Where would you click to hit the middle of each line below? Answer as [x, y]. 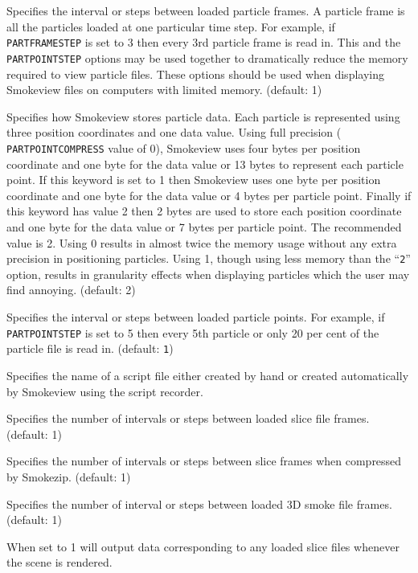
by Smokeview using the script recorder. [105, 391]
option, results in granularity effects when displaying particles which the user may [208, 274]
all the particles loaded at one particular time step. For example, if [171, 26]
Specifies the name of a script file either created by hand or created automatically [208, 375]
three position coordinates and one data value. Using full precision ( [174, 132]
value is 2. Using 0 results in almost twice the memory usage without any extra [202, 242]
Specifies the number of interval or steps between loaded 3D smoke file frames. [199, 503]
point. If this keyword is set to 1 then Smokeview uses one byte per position [194, 180]
